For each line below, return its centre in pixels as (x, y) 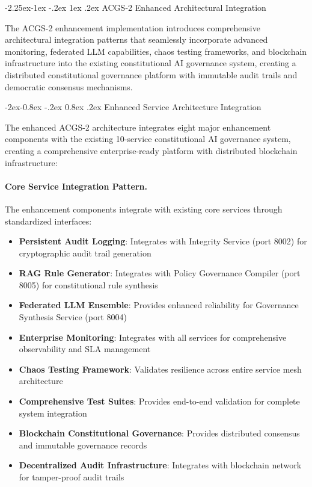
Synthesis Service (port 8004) (73, 317)
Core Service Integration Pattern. (76, 186)
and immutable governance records (83, 445)
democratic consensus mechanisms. (69, 86)
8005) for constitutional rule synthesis (88, 284)
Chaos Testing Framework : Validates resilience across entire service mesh (160, 369)
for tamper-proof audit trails (72, 477)
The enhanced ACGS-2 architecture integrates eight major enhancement (138, 127)
